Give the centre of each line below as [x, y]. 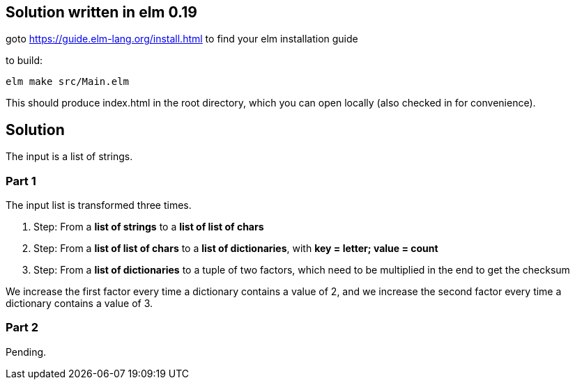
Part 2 [22, 328]
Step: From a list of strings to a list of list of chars [149, 227]
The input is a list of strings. [69, 157]
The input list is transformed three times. [99, 205]
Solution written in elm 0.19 [101, 12]
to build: [24, 61]
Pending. [26, 352]
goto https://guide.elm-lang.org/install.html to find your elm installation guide [182, 39]
